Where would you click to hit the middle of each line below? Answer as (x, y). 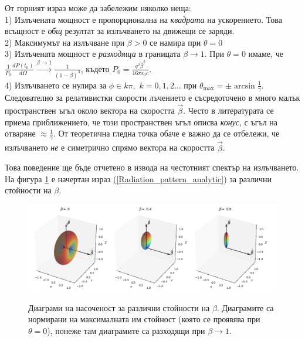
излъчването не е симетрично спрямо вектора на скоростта (110, 147)
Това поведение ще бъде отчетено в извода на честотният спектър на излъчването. (152, 167)
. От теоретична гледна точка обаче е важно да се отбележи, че (167, 133)
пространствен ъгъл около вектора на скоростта (90, 110)
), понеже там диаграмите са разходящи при (126, 330)
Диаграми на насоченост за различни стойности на (119, 307)
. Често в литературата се (228, 110)
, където (95, 68)
